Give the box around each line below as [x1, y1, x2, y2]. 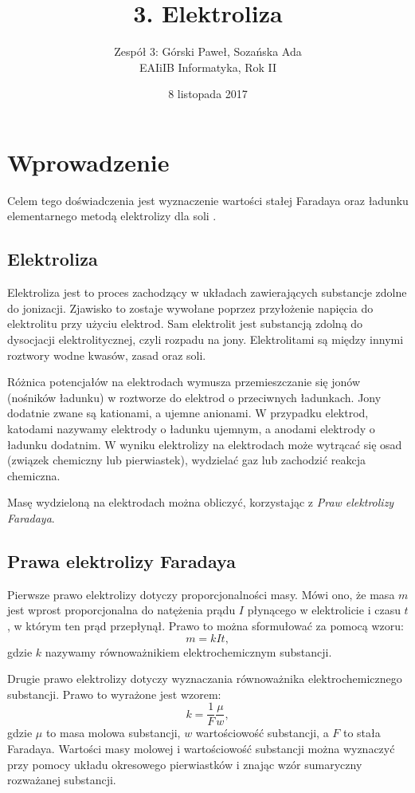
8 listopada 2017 [168, 85, 248, 102]
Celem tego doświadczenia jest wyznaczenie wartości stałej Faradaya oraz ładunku [7, 191, 409, 208]
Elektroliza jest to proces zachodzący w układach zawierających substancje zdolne [7, 284, 407, 301]
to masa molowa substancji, [45, 724, 181, 741]
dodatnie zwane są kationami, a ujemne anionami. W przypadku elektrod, [7, 404, 369, 421]
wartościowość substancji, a [195, 724, 329, 741]
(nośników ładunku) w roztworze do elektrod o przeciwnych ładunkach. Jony [7, 389, 382, 405]
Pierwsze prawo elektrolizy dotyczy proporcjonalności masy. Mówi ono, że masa [7, 586, 395, 602]
